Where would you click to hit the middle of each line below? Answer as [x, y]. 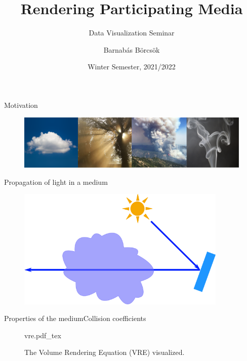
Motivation [21, 105]
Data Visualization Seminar [132, 33]
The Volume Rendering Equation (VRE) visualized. [105, 352]
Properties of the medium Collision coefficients [75, 318]
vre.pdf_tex [43, 335]
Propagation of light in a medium [56, 182]
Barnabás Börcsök [132, 49]
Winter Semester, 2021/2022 [132, 67]
